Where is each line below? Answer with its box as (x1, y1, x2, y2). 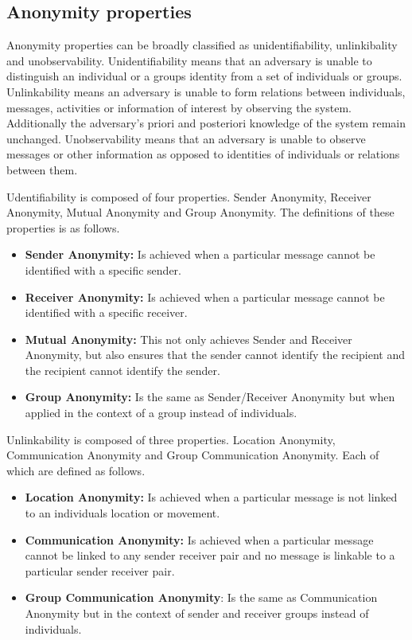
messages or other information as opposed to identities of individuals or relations (6, 146, 400, 162)
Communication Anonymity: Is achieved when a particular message (25, 531, 374, 548)
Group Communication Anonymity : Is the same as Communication (25, 589, 378, 606)
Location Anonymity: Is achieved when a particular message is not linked (25, 489, 398, 505)
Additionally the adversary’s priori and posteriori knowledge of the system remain (6, 115, 406, 131)
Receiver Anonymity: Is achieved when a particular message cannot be (25, 288, 385, 305)
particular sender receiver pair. (25, 562, 175, 579)
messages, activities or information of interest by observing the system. (6, 99, 352, 115)
